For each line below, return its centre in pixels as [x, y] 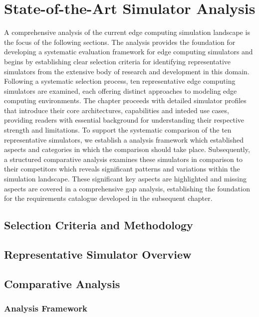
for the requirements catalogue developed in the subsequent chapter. [108, 198]
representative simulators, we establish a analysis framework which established [124, 139]
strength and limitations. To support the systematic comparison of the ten [118, 130]
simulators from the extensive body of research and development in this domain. [127, 71]
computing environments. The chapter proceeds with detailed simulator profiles [125, 100]
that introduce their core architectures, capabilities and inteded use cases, [117, 110]
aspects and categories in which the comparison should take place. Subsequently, [127, 149]
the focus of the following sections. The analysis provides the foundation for [120, 42]
